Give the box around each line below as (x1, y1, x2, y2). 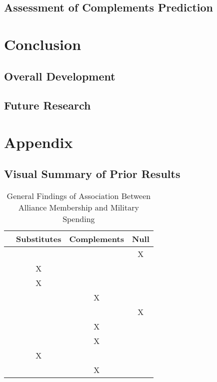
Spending (62, 213, 95, 225)
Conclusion (4, 33, 81, 54)
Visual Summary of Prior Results (4, 166, 180, 181)
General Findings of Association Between (6, 190, 151, 202)
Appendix (4, 131, 73, 152)
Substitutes (16, 233, 61, 245)
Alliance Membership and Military (18, 201, 139, 213)
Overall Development (4, 68, 115, 83)
